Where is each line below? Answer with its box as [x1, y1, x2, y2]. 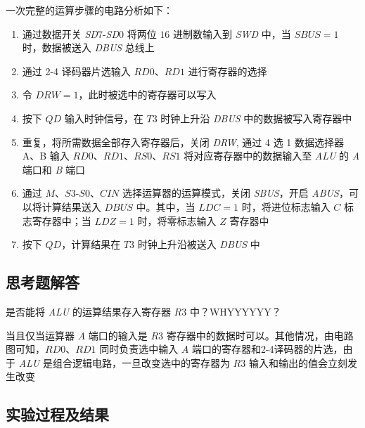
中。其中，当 [136, 199, 196, 214]
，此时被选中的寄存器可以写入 [78, 87, 217, 102]
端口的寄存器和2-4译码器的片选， [191, 342, 343, 356]
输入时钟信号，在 [64, 110, 143, 125]
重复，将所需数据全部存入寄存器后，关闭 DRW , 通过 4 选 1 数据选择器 [22, 134, 345, 149]
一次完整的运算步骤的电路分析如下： [6, 3, 173, 17]
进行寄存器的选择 [188, 63, 267, 78]
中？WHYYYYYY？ [189, 304, 281, 318]
